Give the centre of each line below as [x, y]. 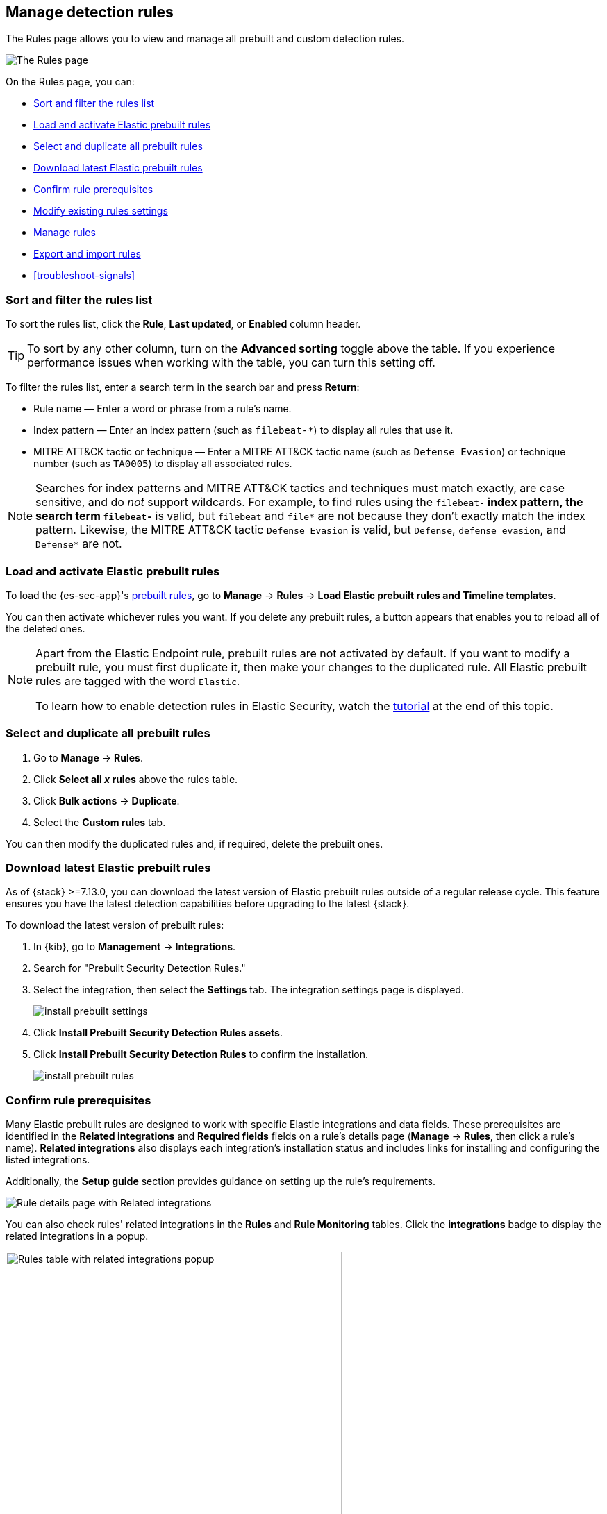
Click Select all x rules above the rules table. [136, 779]
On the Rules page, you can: [70, 82]
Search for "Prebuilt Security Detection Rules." [140, 968]
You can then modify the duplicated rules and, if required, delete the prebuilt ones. [194, 843]
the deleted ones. [45, 628]
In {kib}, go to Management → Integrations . [135, 947]
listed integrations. [48, 1160]
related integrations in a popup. [77, 1236]
